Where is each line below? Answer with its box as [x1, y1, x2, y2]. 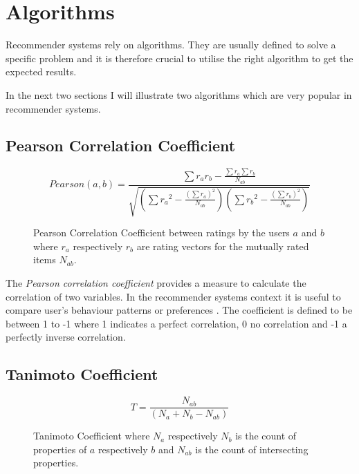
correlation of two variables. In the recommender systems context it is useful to [6, 289, 341, 303]
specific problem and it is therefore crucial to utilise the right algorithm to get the [6, 50, 353, 65]
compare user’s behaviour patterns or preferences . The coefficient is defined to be [6, 303, 353, 317]
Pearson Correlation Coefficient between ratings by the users [33, 225, 290, 240]
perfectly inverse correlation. [6, 330, 126, 344]
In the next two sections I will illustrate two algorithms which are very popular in [6, 87, 352, 102]
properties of [33, 442, 87, 456]
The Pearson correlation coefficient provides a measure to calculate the [6, 276, 306, 290]
